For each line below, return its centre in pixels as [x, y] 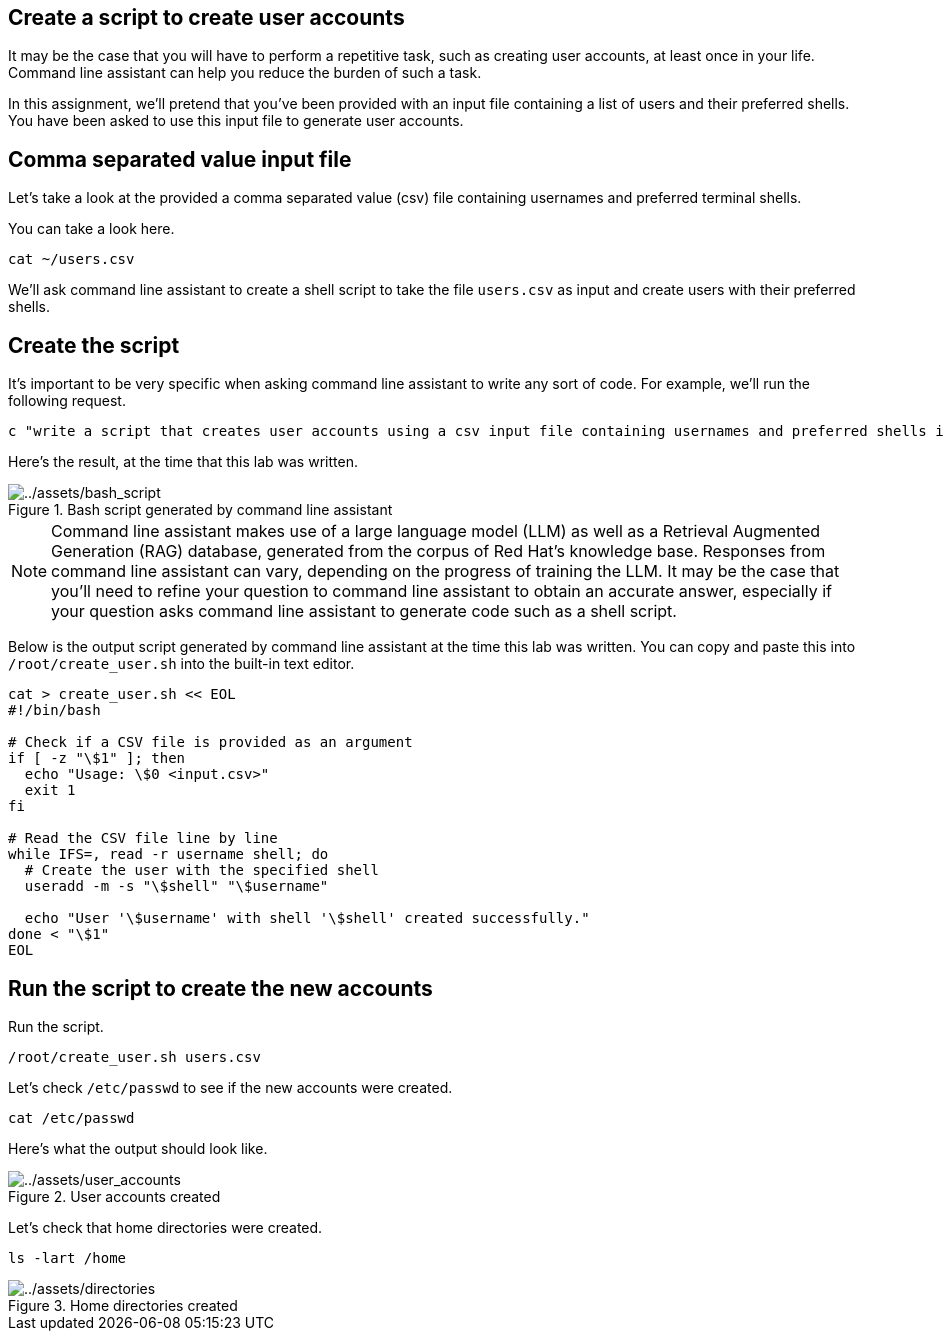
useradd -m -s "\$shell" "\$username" [176, 886]
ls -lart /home [67, 1257]
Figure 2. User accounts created [114, 1196]
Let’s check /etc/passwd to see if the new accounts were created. [230, 1087]
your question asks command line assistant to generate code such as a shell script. [364, 611]
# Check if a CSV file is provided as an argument [210, 742]
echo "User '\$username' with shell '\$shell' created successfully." [307, 918]
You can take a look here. [91, 229]
